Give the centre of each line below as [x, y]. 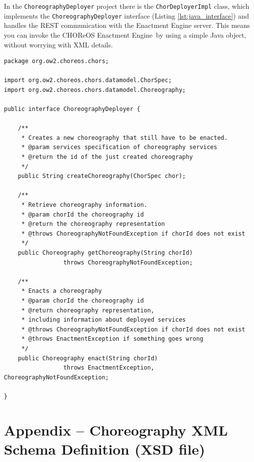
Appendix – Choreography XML [116, 429]
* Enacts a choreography [62, 291]
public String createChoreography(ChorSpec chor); [102, 176]
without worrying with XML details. [58, 44]
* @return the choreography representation [93, 224]
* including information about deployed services [104, 320]
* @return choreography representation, [88, 310]
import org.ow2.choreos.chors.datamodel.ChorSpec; [88, 80]
